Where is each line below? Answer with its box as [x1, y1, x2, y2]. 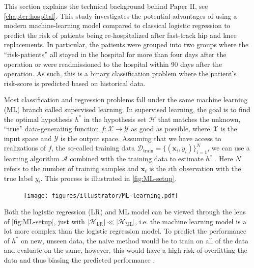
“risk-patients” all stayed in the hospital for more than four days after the [4, 49, 226, 59]
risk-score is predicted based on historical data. [4, 78, 145, 88]
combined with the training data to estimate [70, 153, 204, 164]
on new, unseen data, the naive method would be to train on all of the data [21, 235, 249, 245]
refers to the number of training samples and [4, 163, 139, 173]
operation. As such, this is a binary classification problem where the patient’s [4, 68, 237, 79]
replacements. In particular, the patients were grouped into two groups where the [4, 39, 249, 50]
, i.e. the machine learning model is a [135, 216, 247, 226]
